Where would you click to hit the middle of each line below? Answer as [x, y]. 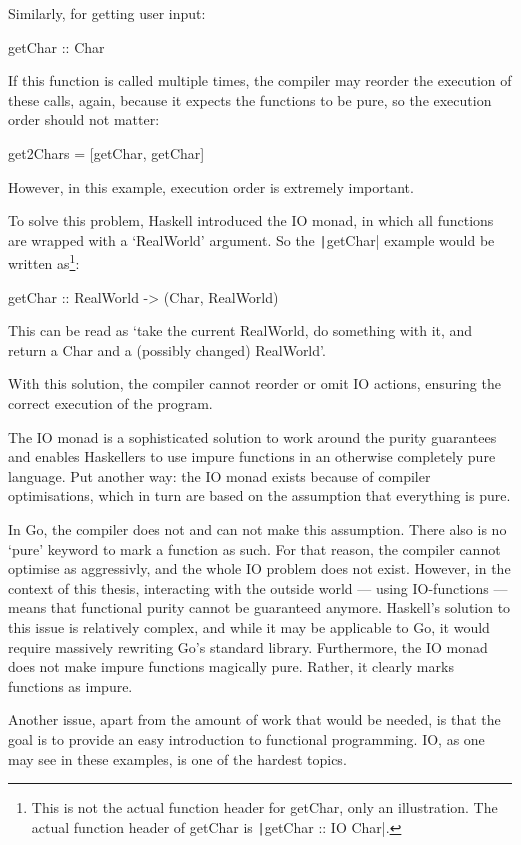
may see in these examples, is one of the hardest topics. [177, 758]
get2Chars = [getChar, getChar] [106, 152]
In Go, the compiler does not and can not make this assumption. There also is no [257, 529]
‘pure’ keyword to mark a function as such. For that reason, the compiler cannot [254, 548]
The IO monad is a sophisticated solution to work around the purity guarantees [252, 436]
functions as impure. [70, 685]
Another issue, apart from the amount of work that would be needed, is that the [254, 719]
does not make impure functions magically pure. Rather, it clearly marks [231, 666]
